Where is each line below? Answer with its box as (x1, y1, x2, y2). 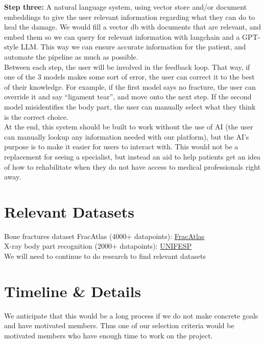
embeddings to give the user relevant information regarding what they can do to (4, 11, 255, 22)
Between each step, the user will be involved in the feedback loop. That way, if (4, 61, 250, 72)
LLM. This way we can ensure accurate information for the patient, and (20, 41, 246, 52)
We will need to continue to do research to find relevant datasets (4, 251, 206, 261)
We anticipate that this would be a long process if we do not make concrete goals (4, 310, 258, 321)
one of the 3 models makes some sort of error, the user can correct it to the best (4, 71, 255, 82)
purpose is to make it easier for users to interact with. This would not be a (4, 141, 238, 152)
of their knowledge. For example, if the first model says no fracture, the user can (4, 81, 256, 92)
